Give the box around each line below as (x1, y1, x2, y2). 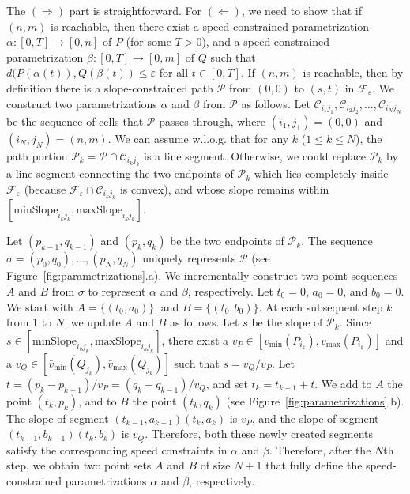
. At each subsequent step (258, 298, 383, 315)
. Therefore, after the (269, 441, 371, 458)
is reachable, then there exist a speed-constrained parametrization (51, 17, 370, 34)
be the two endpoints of (170, 232, 284, 249)
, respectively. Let (187, 282, 273, 299)
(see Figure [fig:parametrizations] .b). (226, 392, 404, 409)
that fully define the (265, 457, 363, 473)
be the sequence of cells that (6, 112, 144, 129)
